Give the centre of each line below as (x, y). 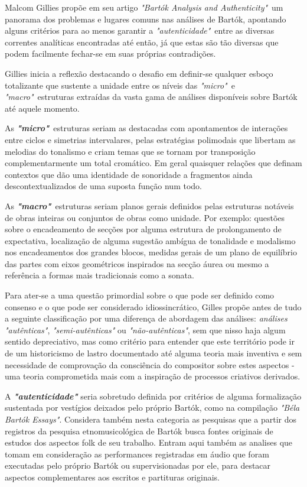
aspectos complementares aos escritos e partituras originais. (112, 477)
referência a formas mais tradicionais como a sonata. (99, 275)
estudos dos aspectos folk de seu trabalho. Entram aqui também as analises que (149, 442)
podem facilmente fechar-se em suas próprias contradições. (110, 53)
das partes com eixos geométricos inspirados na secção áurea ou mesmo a (137, 263)
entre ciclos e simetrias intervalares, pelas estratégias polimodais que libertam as (150, 139)
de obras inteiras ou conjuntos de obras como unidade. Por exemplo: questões (145, 217)
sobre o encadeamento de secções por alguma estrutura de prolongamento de (143, 229)
